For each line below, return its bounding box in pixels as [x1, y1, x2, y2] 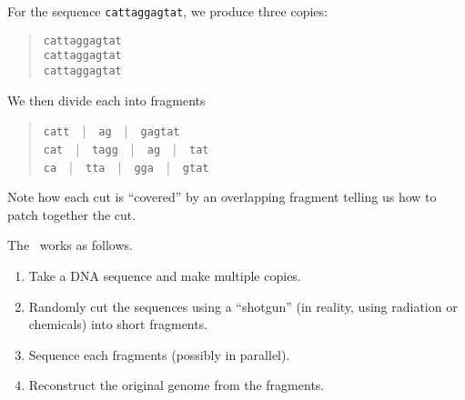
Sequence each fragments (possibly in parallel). [28, 345, 290, 364]
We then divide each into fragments [7, 90, 206, 109]
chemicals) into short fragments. [28, 315, 208, 334]
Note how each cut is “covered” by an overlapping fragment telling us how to [7, 187, 437, 206]
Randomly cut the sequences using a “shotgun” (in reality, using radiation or [28, 296, 458, 315]
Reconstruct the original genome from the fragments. [28, 375, 325, 395]
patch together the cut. [7, 205, 136, 224]
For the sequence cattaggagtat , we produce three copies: [7, 2, 328, 20]
